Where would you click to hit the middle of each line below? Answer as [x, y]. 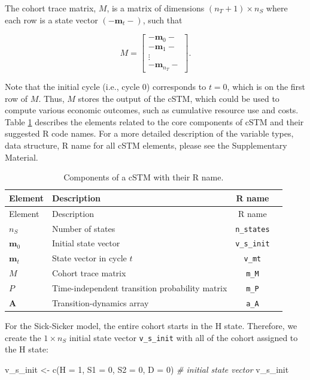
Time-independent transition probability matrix [139, 288]
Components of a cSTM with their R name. [144, 177]
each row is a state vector [51, 19]
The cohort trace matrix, [51, 8]
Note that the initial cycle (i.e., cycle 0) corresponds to [106, 87]
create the [23, 337]
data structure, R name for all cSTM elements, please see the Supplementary [146, 145]
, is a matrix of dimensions [156, 8]
